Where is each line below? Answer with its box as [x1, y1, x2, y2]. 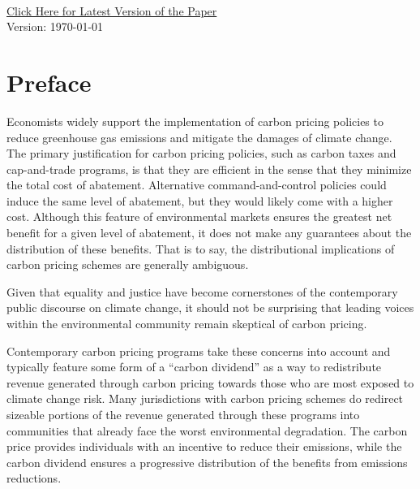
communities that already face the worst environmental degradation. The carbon [6, 422, 408, 439]
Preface [6, 65, 92, 98]
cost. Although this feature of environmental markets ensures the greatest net [6, 208, 392, 225]
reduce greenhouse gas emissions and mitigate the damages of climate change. [6, 128, 392, 145]
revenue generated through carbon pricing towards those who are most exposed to [6, 374, 414, 391]
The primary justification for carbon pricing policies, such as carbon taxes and [6, 145, 396, 162]
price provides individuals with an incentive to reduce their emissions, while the [6, 438, 402, 455]
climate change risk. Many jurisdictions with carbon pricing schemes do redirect [6, 390, 404, 407]
